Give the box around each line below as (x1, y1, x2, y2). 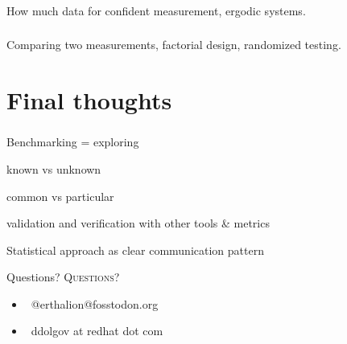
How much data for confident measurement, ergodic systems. (6, 2, 306, 18)
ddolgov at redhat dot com (31, 322, 163, 339)
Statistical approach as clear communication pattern (6, 241, 264, 258)
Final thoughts (6, 84, 172, 117)
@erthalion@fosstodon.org (31, 295, 159, 312)
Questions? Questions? (6, 268, 120, 285)
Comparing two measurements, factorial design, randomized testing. (6, 36, 341, 53)
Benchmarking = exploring (6, 133, 139, 150)
